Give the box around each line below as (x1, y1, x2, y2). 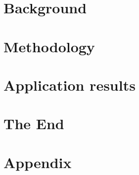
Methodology (3, 36, 95, 56)
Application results (3, 74, 136, 95)
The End (3, 113, 64, 134)
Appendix (3, 152, 72, 172)
